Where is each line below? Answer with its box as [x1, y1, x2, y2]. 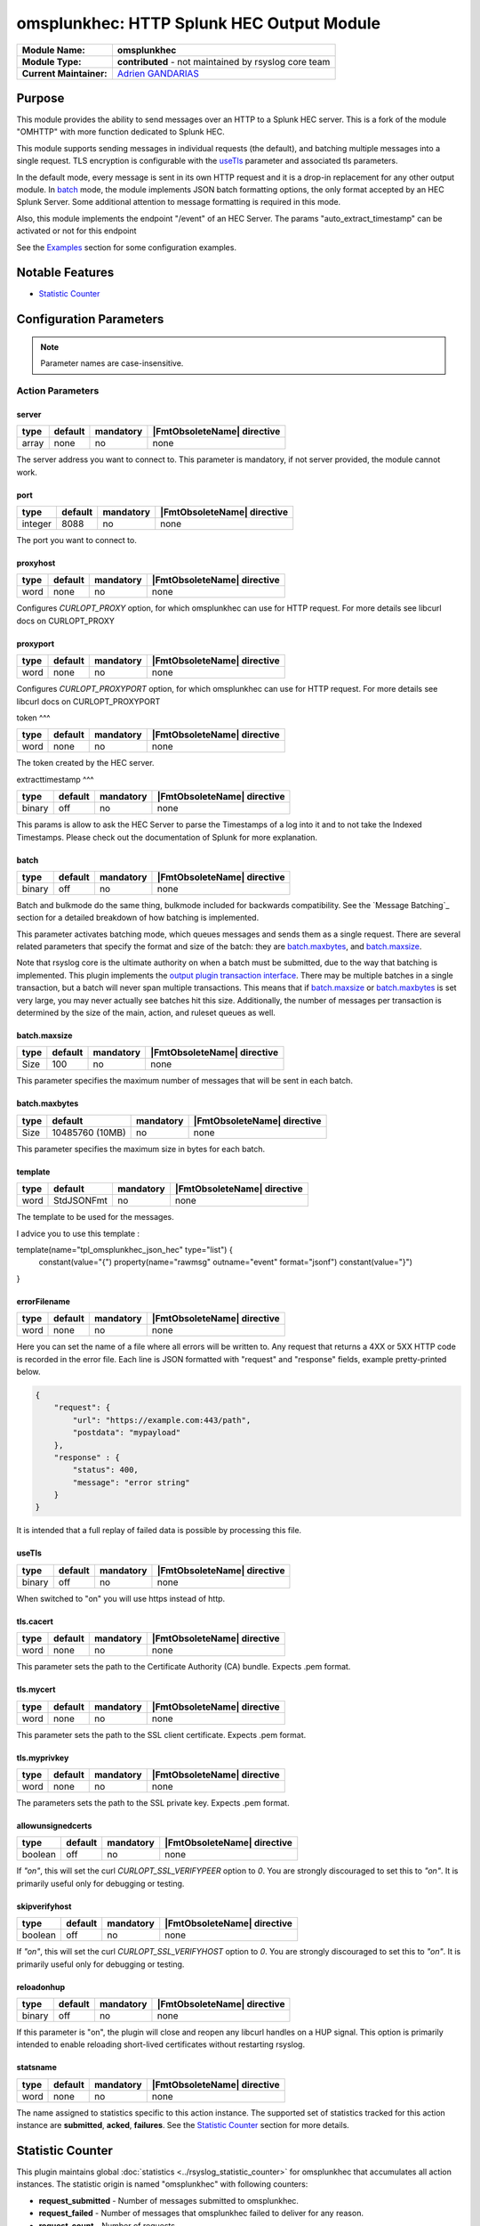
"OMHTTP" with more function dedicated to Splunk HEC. [16, 126, 226, 137]
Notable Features [16, 265, 115, 280]
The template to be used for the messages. [16, 1212, 175, 1223]
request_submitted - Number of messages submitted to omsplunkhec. [38, 2195, 300, 2206]
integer [21, 517, 52, 530]
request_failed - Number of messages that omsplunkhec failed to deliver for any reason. [38, 2208, 364, 2219]
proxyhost [16, 557, 56, 569]
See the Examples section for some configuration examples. [16, 241, 237, 253]
